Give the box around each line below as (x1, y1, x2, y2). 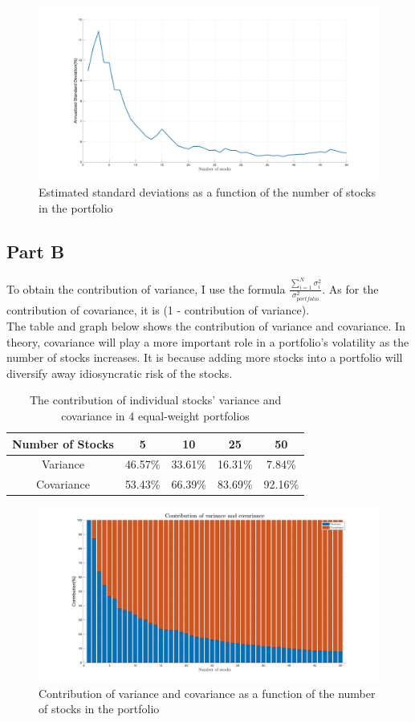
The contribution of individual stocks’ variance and (29, 391, 282, 408)
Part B (6, 238, 65, 263)
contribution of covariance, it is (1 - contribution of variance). (6, 302, 310, 318)
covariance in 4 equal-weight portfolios (61, 408, 250, 424)
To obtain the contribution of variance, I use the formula (6, 280, 286, 297)
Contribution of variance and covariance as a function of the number (39, 684, 376, 701)
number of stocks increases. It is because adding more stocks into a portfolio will (6, 349, 403, 366)
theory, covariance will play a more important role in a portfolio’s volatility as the (6, 333, 409, 350)
